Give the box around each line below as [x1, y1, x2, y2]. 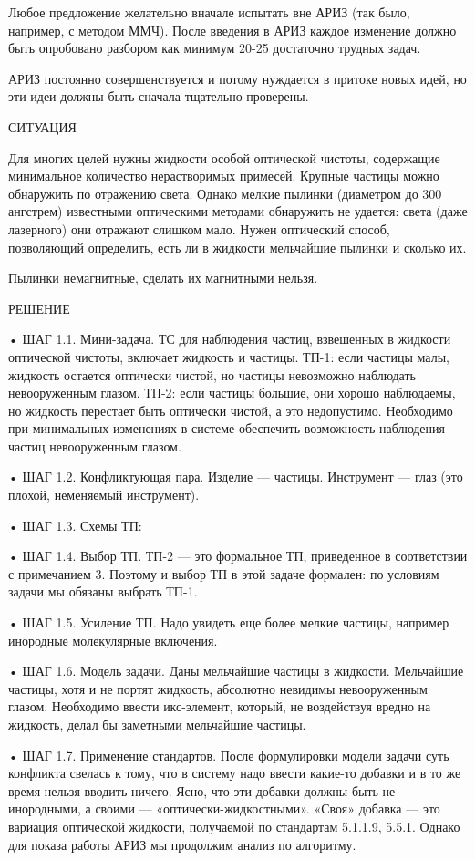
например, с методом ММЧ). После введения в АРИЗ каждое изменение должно [8, 20, 457, 39]
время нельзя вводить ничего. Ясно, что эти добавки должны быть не [8, 781, 396, 800]
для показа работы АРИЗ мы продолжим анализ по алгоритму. [8, 834, 356, 854]
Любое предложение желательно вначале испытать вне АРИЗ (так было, [8, 3, 410, 21]
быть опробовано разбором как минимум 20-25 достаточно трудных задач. [8, 38, 421, 57]
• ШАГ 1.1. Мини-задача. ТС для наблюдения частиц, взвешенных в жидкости [8, 329, 451, 348]
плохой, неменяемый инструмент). [8, 485, 200, 504]
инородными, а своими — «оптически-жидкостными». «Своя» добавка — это [8, 799, 440, 818]
